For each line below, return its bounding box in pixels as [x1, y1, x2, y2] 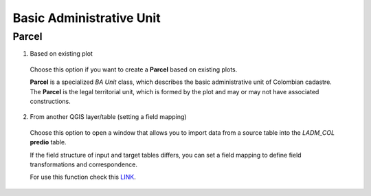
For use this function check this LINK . [30, 173, 137, 182]
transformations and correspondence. [30, 160, 137, 168]
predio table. [30, 138, 67, 146]
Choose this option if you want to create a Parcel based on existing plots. [30, 65, 238, 74]
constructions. [30, 97, 71, 105]
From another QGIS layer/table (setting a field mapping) [30, 113, 187, 121]
